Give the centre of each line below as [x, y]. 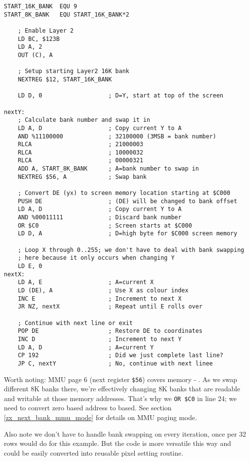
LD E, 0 [30, 266]
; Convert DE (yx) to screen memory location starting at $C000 [124, 193]
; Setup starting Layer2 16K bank [73, 71]
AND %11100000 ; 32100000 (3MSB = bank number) [117, 136]
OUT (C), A [35, 55]
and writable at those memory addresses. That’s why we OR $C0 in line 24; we [120, 398]
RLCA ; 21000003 [80, 144]
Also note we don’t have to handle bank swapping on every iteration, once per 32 [125, 433]
